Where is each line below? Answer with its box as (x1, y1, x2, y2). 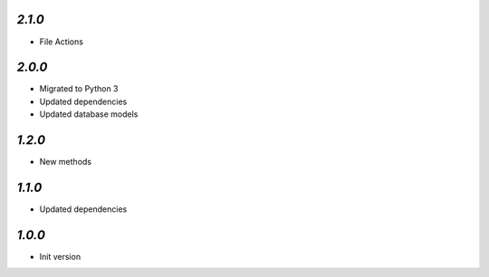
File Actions (39, 36, 83, 47)
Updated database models (39, 109, 139, 119)
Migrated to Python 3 (39, 83, 119, 94)
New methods (39, 157, 92, 167)
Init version (39, 251, 81, 262)
